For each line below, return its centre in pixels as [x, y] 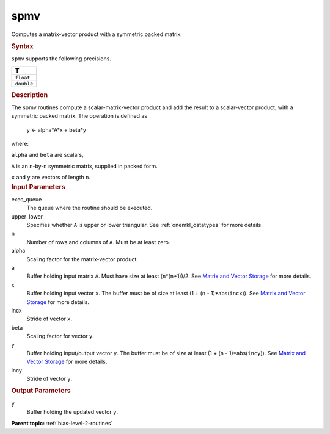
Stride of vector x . [50, 319]
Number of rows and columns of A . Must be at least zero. [98, 242]
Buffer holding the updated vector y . [72, 412]
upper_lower [27, 216]
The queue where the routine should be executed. [90, 208]
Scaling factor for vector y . [61, 336]
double [24, 83]
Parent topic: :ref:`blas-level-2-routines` [62, 423]
